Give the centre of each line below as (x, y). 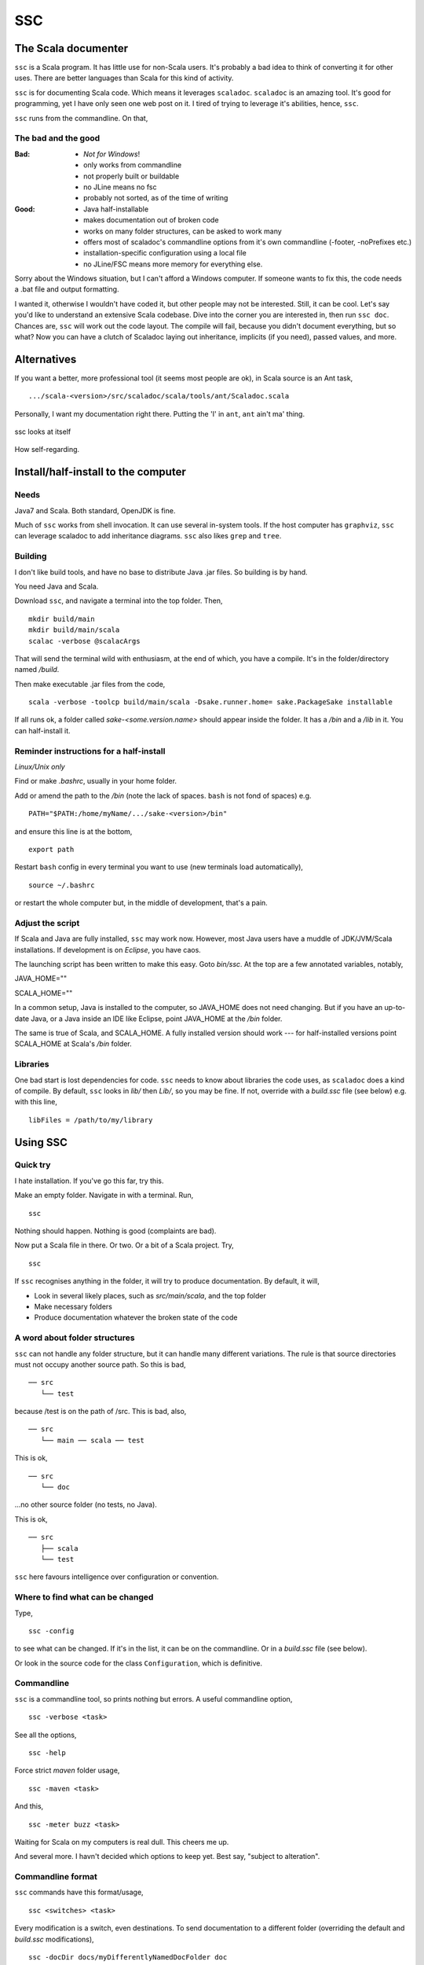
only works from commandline (133, 165)
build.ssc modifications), (54, 1939)
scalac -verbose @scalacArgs (84, 641)
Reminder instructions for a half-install (90, 751)
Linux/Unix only (40, 767)
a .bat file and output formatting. (67, 289)
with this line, (36, 1102)
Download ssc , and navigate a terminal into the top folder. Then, (119, 601)
